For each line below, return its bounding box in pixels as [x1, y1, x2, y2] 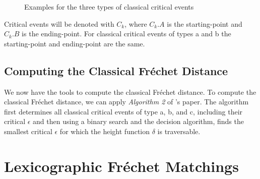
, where [124, 18, 147, 29]
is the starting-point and [167, 18, 242, 29]
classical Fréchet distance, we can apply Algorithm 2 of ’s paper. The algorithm [4, 96, 249, 107]
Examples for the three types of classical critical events [24, 2, 194, 12]
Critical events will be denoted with [4, 18, 114, 29]
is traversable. [157, 126, 201, 136]
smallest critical [4, 126, 52, 136]
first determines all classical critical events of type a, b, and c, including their [4, 106, 243, 116]
